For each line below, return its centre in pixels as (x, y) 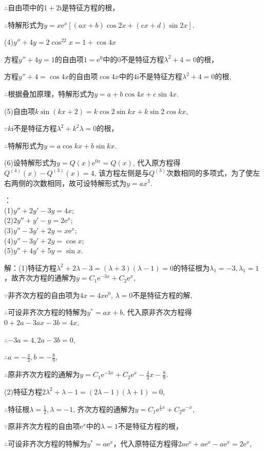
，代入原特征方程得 (146, 443)
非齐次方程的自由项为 (44, 295)
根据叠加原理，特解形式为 (51, 93)
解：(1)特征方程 (30, 267)
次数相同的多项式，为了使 (209, 172)
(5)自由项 (20, 111)
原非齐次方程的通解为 (44, 374)
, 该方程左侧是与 (122, 172)
